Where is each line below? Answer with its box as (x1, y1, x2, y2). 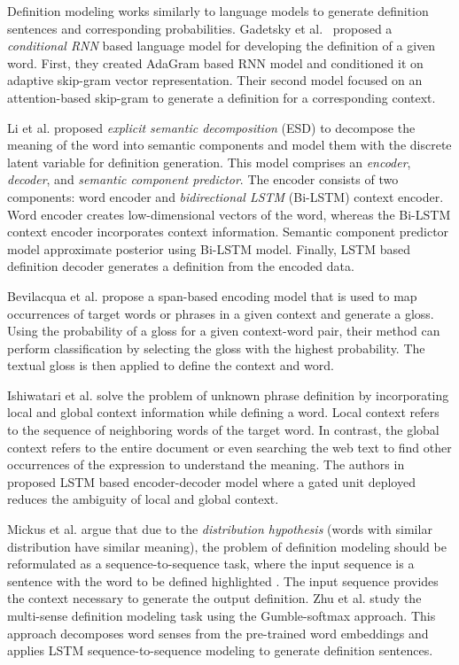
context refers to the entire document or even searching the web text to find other (7, 437, 452, 456)
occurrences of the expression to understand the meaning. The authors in (7, 455, 405, 474)
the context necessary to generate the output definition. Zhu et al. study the (7, 589, 422, 607)
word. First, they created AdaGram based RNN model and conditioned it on (7, 53, 424, 72)
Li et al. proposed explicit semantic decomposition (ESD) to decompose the (7, 118, 416, 136)
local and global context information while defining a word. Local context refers (7, 403, 440, 421)
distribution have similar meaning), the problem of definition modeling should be (7, 537, 447, 555)
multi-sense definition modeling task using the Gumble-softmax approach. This (7, 607, 436, 624)
